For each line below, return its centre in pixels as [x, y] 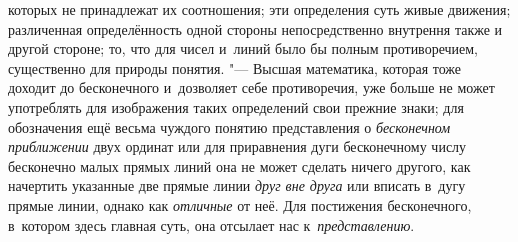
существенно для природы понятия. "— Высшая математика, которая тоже [235, 67]
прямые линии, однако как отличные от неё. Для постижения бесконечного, [240, 204]
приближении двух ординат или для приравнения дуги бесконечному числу [237, 146]
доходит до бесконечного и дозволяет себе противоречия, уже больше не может [251, 87]
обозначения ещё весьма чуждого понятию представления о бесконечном [229, 126]
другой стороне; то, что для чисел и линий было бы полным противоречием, [243, 48]
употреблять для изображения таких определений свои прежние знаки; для [236, 106]
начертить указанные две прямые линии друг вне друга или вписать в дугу [237, 185]
